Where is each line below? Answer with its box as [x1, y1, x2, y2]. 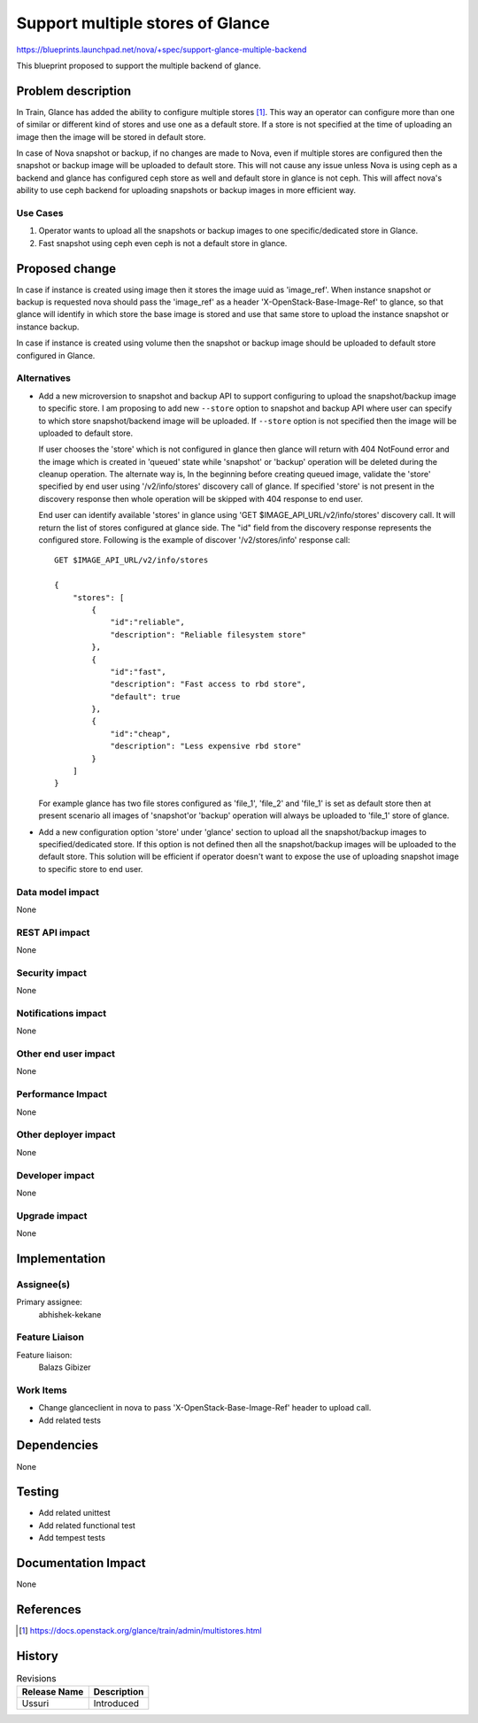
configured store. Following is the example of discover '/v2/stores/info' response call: [38, 535, 351, 545]
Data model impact [16, 885, 100, 898]
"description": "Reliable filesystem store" [110, 630, 307, 639]
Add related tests [38, 1415, 102, 1426]
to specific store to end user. [38, 863, 143, 874]
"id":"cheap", [110, 729, 172, 738]
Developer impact [16, 1169, 95, 1181]
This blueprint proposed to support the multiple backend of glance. [16, 60, 261, 71]
